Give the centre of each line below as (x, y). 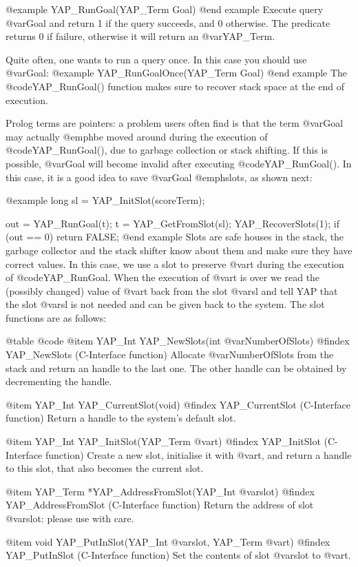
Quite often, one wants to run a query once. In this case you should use (156, 59)
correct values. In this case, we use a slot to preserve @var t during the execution (175, 264)
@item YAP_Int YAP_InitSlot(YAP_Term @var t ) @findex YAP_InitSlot (163, 441)
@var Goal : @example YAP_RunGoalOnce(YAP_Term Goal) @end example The (177, 73)
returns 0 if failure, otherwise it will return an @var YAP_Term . (140, 36)
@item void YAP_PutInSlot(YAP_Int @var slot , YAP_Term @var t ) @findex (168, 541)
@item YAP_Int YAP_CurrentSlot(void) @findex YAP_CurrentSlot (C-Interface (178, 404)
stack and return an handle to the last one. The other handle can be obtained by (176, 368)
